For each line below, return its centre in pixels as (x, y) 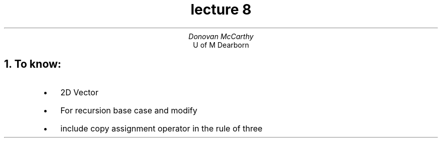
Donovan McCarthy (221, 36)
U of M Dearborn (221, 45)
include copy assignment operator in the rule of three (161, 128)
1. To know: (33, 64)
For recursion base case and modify (129, 110)
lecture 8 (221, 10)
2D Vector (79, 92)
